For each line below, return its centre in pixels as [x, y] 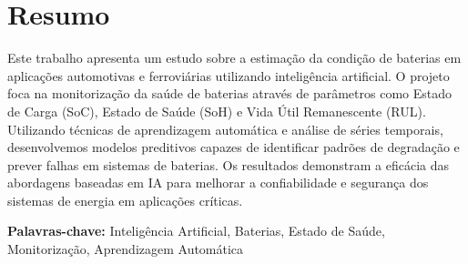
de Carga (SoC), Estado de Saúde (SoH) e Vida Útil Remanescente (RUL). [217, 111]
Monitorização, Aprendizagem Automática [126, 249]
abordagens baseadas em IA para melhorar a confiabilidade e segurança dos [218, 183]
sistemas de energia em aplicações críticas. [125, 200]
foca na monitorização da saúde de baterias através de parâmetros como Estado [230, 93]
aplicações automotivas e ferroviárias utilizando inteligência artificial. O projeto [229, 75]
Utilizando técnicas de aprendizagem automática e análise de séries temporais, [225, 129]
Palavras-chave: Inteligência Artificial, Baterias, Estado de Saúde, [196, 231]
